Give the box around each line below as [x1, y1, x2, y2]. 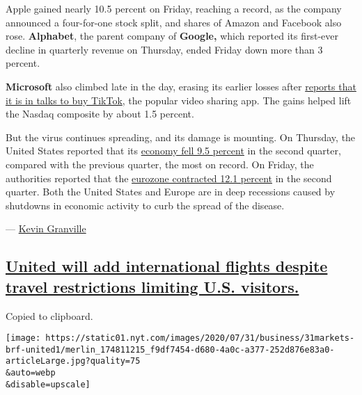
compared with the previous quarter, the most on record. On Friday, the [6, 156, 314, 171]
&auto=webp [6, 368, 56, 378]
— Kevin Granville [6, 221, 86, 236]
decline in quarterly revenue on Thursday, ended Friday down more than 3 [6, 42, 323, 56]
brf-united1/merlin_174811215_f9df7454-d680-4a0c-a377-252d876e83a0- [6, 344, 335, 355]
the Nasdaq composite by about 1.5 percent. [6, 106, 194, 121]
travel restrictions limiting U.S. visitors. [6, 275, 299, 297]
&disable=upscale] [6, 379, 90, 389]
